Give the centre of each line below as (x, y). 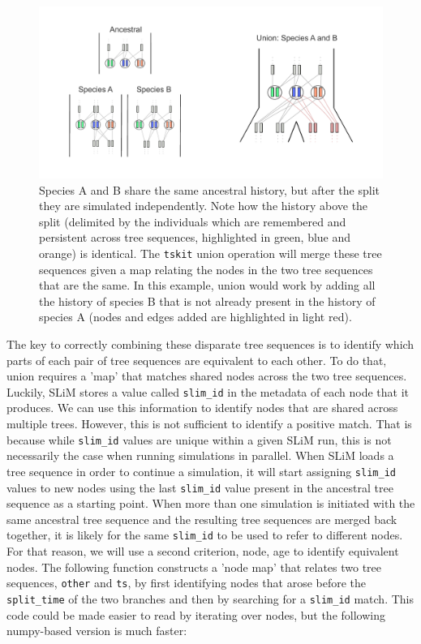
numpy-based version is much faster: (97, 631)
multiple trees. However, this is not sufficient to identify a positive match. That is (209, 424)
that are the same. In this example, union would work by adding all (207, 285)
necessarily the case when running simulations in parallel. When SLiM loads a (200, 455)
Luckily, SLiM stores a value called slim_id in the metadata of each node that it (208, 391)
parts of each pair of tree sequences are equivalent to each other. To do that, (197, 360)
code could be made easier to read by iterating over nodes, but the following (196, 614)
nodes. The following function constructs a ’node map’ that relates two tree (194, 567)
